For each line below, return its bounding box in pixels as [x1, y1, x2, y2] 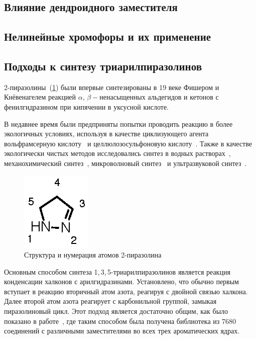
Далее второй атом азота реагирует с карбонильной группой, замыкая [4, 296, 217, 306]
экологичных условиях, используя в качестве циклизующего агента [4, 128, 209, 139]
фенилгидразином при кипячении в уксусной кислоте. [4, 101, 169, 112]
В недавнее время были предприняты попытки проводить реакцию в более [4, 118, 233, 129]
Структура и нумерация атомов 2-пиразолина [24, 249, 162, 260]
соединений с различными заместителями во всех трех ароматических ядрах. [4, 325, 240, 336]
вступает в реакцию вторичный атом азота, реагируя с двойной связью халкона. [4, 286, 248, 296]
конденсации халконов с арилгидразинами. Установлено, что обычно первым [4, 276, 239, 287]
